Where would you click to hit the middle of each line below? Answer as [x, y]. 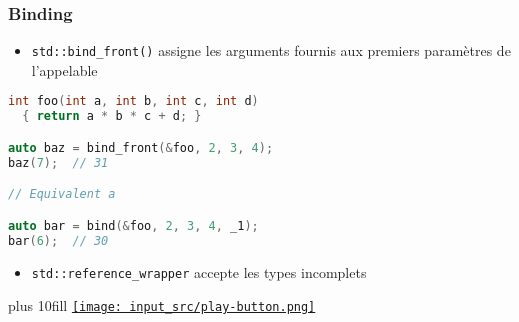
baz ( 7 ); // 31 [58, 162]
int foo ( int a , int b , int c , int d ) [133, 101]
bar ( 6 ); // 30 [58, 240]
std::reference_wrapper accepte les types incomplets [199, 271]
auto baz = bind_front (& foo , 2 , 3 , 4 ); [141, 147]
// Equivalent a [62, 194]
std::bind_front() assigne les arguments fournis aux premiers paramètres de [271, 50]
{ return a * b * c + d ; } [112, 116]
